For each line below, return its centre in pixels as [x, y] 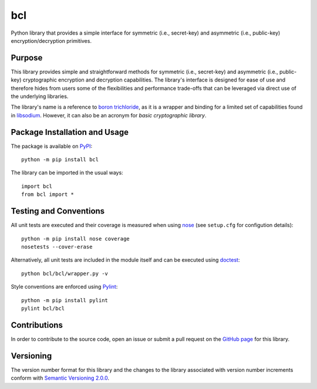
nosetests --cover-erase [57, 247]
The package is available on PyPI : [52, 146]
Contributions [37, 325]
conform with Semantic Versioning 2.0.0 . [60, 378]
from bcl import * [48, 194]
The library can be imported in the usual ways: [67, 172]
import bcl [37, 186]
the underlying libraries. [40, 96]
